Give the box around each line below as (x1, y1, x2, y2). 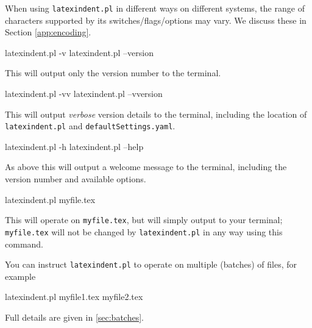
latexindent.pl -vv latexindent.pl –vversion (5, 87, 163, 100)
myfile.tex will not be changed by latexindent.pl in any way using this (5, 225, 283, 238)
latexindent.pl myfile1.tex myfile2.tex (5, 290, 143, 303)
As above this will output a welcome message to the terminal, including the (5, 160, 287, 173)
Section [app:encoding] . (5, 26, 91, 38)
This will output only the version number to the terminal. (5, 66, 221, 79)
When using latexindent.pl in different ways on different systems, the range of (5, 2, 305, 14)
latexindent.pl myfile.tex (5, 193, 96, 205)
